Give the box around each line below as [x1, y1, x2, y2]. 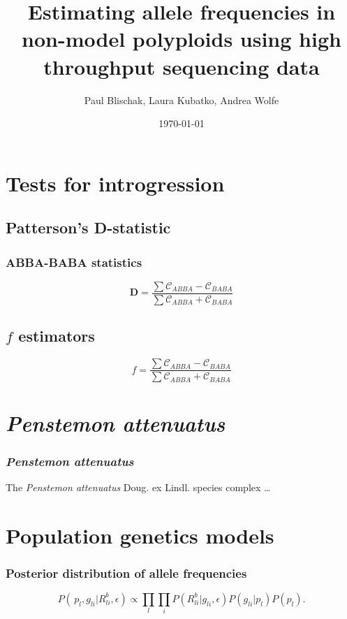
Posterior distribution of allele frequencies [6, 564, 247, 581]
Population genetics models [6, 520, 274, 549]
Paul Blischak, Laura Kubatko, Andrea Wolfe [84, 92, 279, 107]
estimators [18, 325, 95, 347]
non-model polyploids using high [22, 24, 341, 53]
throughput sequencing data [43, 52, 320, 80]
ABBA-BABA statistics [6, 253, 142, 270]
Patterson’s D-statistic [6, 217, 171, 238]
